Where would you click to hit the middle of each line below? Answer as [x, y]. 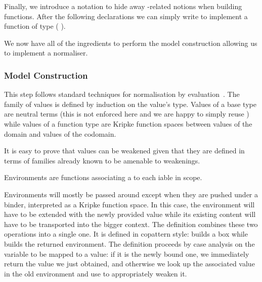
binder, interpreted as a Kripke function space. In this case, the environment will [129, 204]
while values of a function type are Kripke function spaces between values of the [128, 123]
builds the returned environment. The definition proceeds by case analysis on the [129, 243]
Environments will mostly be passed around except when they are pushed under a [131, 194]
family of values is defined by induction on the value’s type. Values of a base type [130, 104]
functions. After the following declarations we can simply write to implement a [126, 16]
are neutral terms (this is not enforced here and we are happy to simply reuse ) [127, 114]
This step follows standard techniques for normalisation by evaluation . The [122, 94]
